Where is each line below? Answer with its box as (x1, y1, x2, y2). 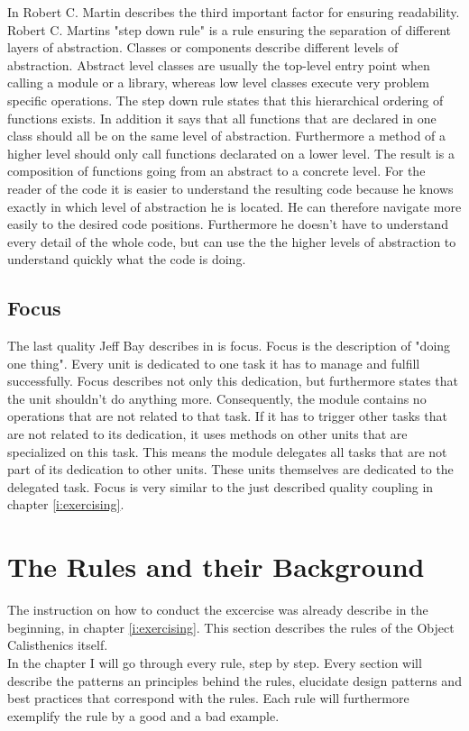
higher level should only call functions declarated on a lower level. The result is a (7, 143, 455, 162)
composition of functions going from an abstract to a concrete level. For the (7, 161, 426, 180)
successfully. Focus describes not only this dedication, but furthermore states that (7, 371, 459, 390)
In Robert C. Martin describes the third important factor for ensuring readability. (7, 3, 460, 21)
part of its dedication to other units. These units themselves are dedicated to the (7, 460, 454, 479)
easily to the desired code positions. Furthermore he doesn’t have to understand (7, 215, 448, 233)
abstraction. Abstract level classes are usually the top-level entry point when (7, 55, 430, 74)
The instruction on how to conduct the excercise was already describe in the (7, 600, 428, 619)
